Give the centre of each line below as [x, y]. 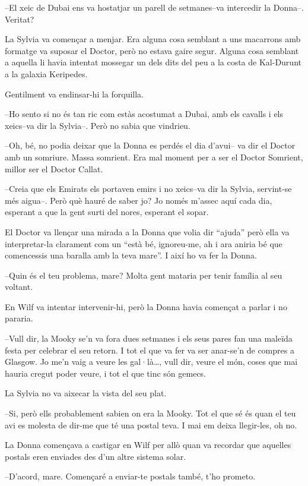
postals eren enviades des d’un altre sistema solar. [96, 456]
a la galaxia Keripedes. [46, 73]
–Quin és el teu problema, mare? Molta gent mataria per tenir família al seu [144, 275]
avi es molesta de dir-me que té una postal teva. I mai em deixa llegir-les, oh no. [151, 425]
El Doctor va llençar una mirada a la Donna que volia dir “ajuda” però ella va [147, 231]
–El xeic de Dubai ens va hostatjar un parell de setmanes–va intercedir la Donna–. [154, 7]
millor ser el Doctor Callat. [54, 168]
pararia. [19, 318]
